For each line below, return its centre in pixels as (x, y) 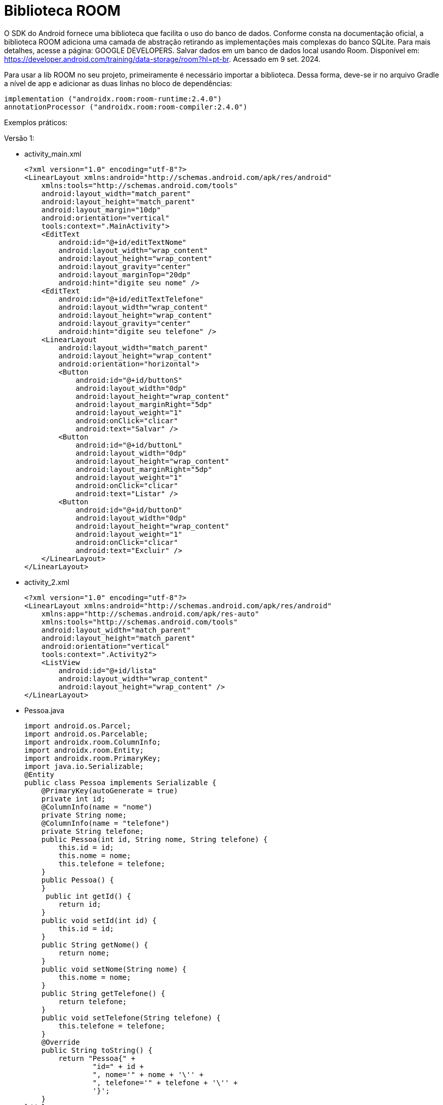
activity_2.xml (47, 582)
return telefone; (93, 1001)
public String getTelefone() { (103, 993)
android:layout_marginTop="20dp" (125, 274)
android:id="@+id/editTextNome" (123, 242)
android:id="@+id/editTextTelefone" (131, 299)
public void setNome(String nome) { (114, 969)
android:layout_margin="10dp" (101, 210)
